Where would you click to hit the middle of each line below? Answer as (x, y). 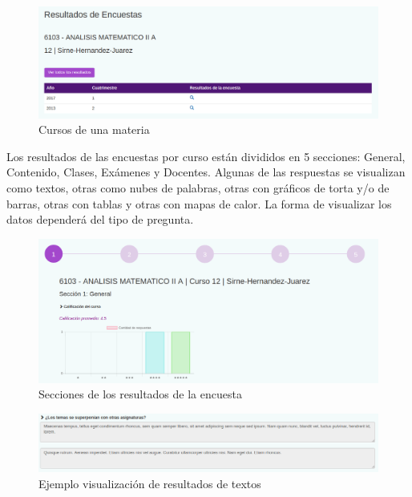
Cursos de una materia (94, 129)
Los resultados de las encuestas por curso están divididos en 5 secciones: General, (206, 156)
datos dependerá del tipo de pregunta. (100, 219)
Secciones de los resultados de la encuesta (140, 394)
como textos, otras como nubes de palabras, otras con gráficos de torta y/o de (198, 187)
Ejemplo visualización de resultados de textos (150, 483)
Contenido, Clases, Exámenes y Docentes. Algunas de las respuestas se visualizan (206, 172)
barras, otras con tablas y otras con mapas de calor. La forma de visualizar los (199, 203)
